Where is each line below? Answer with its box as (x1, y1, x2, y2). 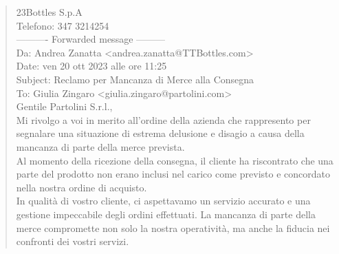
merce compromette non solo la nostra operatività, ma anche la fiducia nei (16, 220, 330, 235)
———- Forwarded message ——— (16, 32, 166, 46)
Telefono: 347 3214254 (16, 18, 109, 32)
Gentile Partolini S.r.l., (16, 99, 113, 114)
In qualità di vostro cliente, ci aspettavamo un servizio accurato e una (16, 193, 311, 208)
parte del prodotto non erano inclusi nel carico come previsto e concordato (16, 167, 330, 181)
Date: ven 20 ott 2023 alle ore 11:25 (16, 59, 167, 73)
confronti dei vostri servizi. (16, 234, 129, 248)
